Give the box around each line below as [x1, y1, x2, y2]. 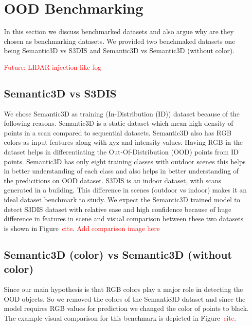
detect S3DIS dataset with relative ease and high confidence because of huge [4, 204, 232, 214]
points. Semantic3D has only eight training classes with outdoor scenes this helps [4, 156, 246, 166]
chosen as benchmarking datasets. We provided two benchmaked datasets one [4, 36, 235, 46]
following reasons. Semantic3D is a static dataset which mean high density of [4, 118, 234, 128]
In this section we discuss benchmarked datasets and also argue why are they [4, 26, 234, 37]
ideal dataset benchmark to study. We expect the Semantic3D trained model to [4, 194, 240, 205]
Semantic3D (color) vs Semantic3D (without [4, 247, 232, 262]
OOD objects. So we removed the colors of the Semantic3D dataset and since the [4, 293, 246, 304]
